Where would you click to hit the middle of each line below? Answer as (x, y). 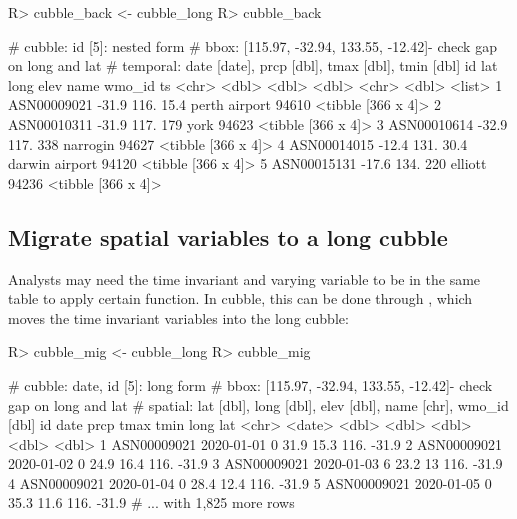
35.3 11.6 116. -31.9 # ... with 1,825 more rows (151, 502)
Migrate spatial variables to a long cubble (228, 236)
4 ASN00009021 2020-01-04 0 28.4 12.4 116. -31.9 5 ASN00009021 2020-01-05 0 (250, 482)
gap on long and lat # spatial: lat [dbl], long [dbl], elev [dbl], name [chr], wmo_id (258, 404)
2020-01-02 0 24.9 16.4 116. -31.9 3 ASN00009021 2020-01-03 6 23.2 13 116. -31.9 (255, 463)
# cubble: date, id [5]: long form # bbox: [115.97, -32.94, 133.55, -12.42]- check (250, 384)
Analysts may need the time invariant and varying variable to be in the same (244, 278)
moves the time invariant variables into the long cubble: (178, 317)
